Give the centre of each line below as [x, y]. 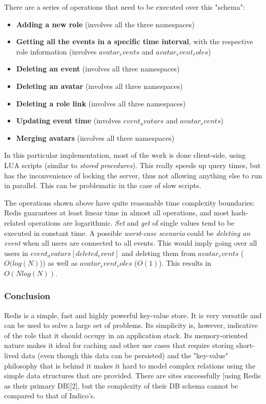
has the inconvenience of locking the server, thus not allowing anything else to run [133, 175]
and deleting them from [159, 253]
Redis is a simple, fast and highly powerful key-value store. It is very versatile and [133, 315]
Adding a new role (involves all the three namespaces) [105, 24]
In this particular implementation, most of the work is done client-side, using [125, 155]
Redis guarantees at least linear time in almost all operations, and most [117, 213]
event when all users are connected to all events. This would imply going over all [131, 243]
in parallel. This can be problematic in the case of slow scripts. [103, 185]
